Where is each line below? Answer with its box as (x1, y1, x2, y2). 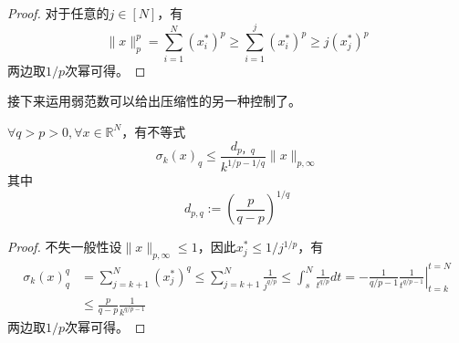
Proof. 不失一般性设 (7, 237, 122, 256)
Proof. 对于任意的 (7, 4, 110, 22)
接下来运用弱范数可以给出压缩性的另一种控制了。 (7, 91, 301, 110)
